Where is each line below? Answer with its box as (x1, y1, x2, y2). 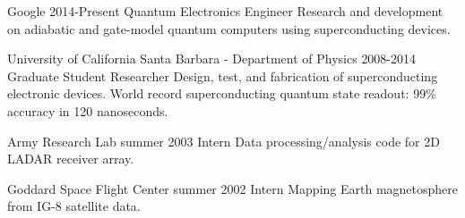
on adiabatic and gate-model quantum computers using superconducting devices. (7, 19, 451, 38)
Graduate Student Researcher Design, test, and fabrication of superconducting (7, 66, 438, 85)
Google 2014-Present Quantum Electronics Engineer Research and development (7, 2, 443, 20)
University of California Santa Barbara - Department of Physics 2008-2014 (7, 49, 417, 68)
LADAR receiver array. (7, 149, 134, 168)
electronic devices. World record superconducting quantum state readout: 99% (7, 84, 436, 103)
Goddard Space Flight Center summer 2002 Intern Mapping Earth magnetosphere (7, 179, 459, 197)
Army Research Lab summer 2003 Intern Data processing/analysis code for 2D (7, 131, 440, 150)
